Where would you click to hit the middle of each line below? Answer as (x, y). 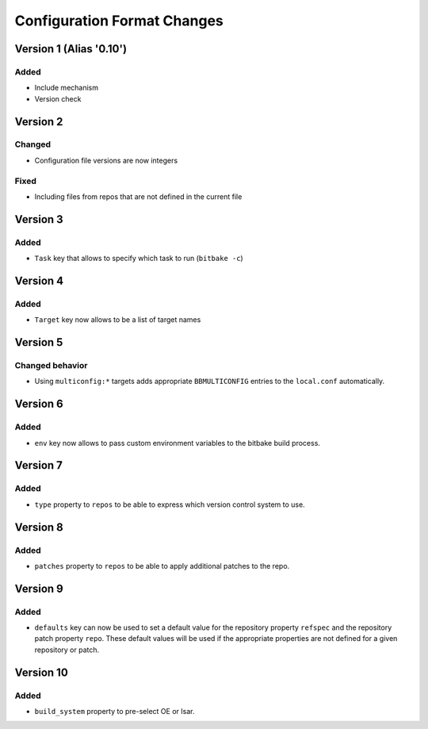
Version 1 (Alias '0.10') (71, 49)
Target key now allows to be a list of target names (118, 320)
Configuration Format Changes (119, 21)
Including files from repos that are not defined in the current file (138, 197)
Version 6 (39, 404)
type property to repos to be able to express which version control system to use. (170, 505)
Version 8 (39, 527)
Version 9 (39, 588)
